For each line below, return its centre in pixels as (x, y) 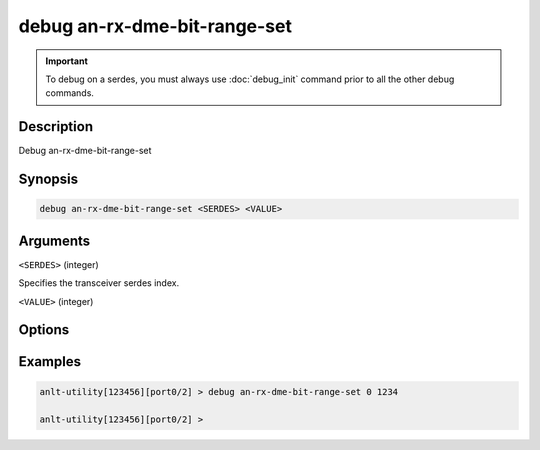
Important (67, 61)
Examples (50, 361)
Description (56, 126)
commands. (70, 93)
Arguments (54, 240)
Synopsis (48, 179)
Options (44, 330)
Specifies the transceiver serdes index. (99, 283)
